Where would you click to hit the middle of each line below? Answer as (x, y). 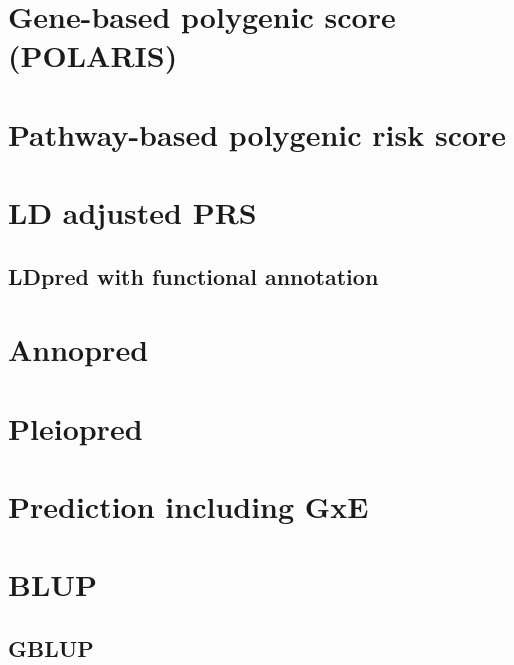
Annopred (78, 349)
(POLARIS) (93, 55)
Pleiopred (75, 427)
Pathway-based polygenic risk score (257, 133)
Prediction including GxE (188, 506)
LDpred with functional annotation (193, 275)
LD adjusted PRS (132, 212)
